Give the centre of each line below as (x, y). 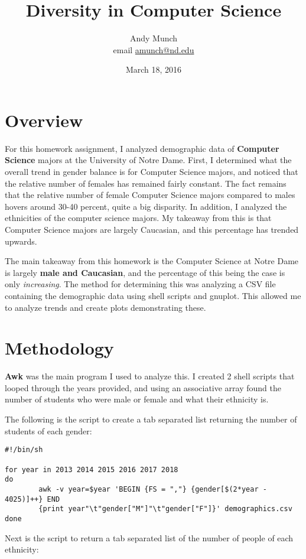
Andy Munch (154, 38)
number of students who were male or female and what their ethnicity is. (137, 399)
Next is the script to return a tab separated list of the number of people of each (149, 537)
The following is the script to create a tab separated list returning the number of (151, 419)
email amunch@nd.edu (154, 49)
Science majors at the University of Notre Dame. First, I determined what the (148, 160)
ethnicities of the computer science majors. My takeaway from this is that (138, 218)
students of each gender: (48, 430)
